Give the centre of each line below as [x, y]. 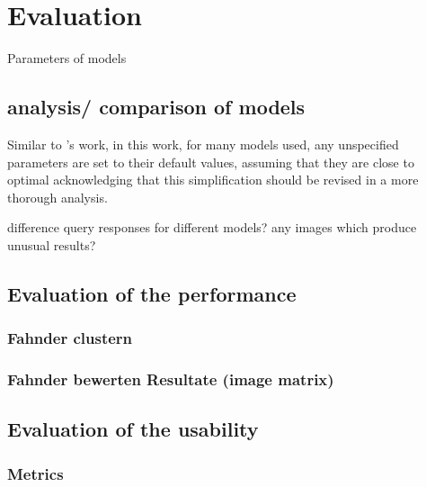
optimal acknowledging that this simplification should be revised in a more [213, 180]
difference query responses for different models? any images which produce [212, 227]
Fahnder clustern [70, 338]
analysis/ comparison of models [156, 107]
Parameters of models [67, 58]
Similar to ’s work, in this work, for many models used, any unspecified [203, 144]
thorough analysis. [58, 197]
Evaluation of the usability [133, 429]
